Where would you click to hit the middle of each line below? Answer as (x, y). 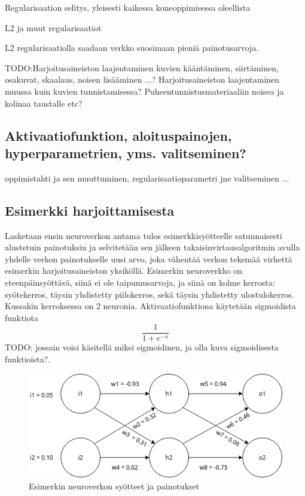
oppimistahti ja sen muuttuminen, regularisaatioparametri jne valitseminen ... (147, 178)
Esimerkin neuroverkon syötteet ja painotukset (114, 486)
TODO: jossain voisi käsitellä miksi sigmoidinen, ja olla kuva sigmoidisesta (142, 347)
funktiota (22, 317)
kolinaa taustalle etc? (44, 103)
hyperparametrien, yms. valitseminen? (126, 152)
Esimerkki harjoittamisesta (90, 210)
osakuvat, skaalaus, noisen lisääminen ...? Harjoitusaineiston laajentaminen (142, 79)
